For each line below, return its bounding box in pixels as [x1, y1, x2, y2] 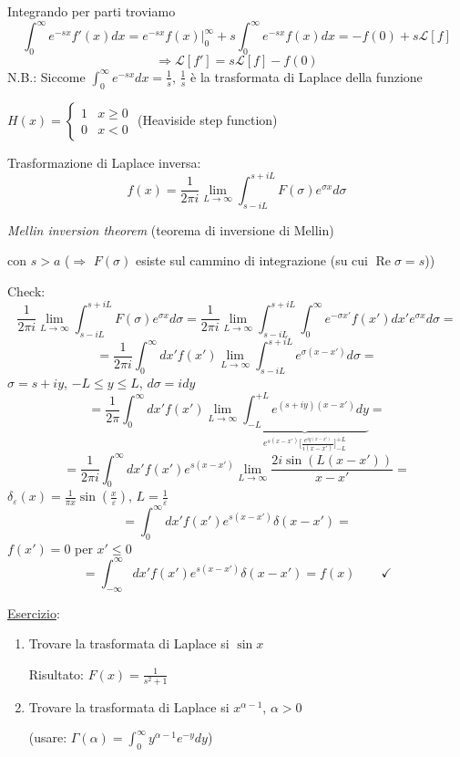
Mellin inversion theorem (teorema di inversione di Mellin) [7, 220, 334, 239]
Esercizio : [7, 603, 60, 622]
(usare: [28, 728, 67, 747]
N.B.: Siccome [7, 67, 86, 86]
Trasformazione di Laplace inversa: [7, 152, 201, 171]
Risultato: [28, 664, 84, 683]
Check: [7, 281, 46, 300]
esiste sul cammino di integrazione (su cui [135, 251, 369, 270]
